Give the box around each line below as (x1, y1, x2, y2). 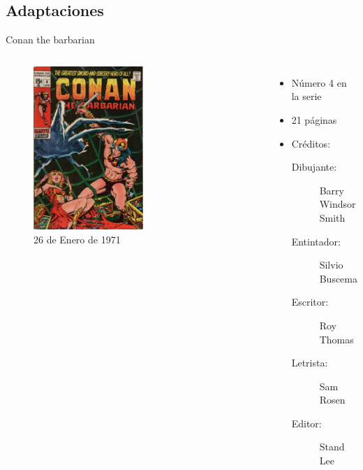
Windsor (319, 197, 356, 211)
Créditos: (291, 136, 331, 150)
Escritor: (291, 294, 329, 309)
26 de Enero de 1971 (34, 232, 121, 246)
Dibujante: (291, 159, 337, 174)
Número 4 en (291, 75, 347, 90)
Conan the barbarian (6, 32, 95, 47)
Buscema (319, 271, 357, 285)
